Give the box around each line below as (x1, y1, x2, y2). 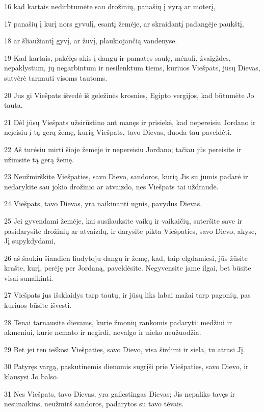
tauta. (4, 100, 23, 110)
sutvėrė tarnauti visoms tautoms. (4, 72, 108, 83)
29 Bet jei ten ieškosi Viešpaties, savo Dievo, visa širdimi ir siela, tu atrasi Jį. (4, 344, 245, 354)
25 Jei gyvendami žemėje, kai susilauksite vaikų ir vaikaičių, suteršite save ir (4, 215, 243, 226)
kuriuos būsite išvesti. (4, 300, 72, 310)
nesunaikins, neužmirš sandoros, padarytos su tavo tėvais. (4, 398, 184, 409)
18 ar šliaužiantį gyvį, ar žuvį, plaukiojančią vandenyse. (4, 35, 177, 46)
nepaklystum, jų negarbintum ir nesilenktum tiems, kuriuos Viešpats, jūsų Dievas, (4, 62, 260, 73)
